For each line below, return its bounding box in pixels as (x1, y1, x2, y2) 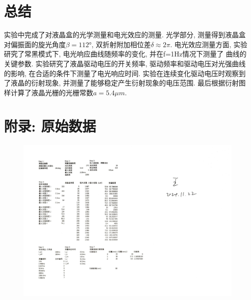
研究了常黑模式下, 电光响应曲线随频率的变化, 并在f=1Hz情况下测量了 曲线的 (4, 49, 247, 59)
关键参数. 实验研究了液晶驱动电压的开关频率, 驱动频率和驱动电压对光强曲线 (4, 58, 246, 68)
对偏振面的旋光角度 (4, 39, 66, 49)
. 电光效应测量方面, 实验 (170, 39, 248, 49)
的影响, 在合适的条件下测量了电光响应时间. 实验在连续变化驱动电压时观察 (4, 68, 239, 78)
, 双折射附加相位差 (91, 39, 151, 49)
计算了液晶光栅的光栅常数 (10, 87, 93, 97)
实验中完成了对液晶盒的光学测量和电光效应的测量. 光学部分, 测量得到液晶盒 (4, 29, 246, 40)
